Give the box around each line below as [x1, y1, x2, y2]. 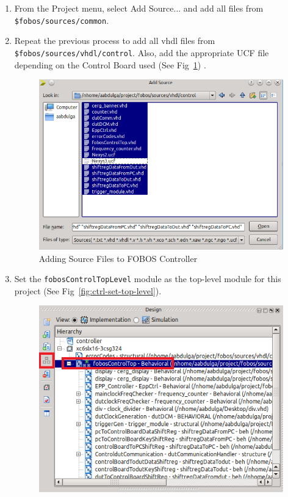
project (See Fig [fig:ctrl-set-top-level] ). [14, 284, 162, 297]
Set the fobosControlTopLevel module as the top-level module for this [14, 272, 281, 285]
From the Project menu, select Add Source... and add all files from [14, 2, 264, 14]
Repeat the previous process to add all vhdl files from [14, 34, 215, 47]
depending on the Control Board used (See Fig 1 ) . [14, 58, 206, 71]
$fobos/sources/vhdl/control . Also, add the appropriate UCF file [14, 46, 269, 59]
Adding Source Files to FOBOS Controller [38, 252, 198, 264]
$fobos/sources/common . [14, 13, 109, 26]
